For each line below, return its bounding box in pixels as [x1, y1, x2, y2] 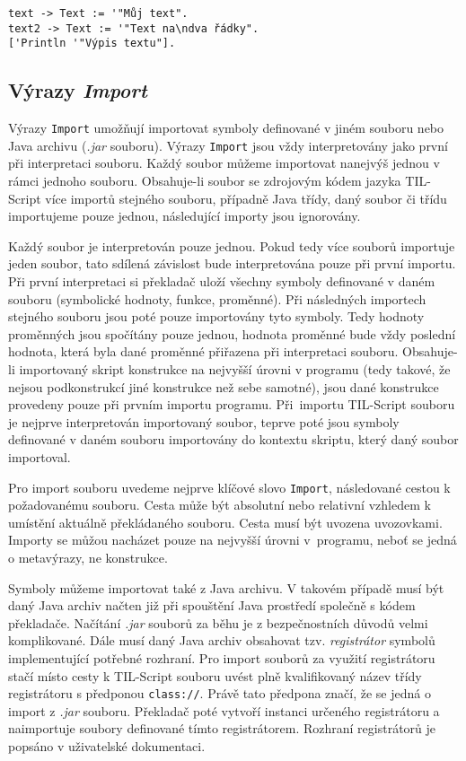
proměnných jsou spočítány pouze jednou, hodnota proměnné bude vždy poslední [8, 324, 456, 343]
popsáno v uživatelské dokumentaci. [8, 737, 206, 756]
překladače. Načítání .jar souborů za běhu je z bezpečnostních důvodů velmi [8, 613, 428, 632]
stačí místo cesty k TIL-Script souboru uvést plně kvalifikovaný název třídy [8, 666, 422, 685]
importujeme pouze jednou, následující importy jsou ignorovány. [8, 206, 361, 225]
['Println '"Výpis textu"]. [8, 37, 176, 50]
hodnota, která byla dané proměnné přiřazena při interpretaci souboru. [8, 342, 399, 361]
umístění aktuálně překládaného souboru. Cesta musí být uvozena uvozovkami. [8, 512, 443, 531]
